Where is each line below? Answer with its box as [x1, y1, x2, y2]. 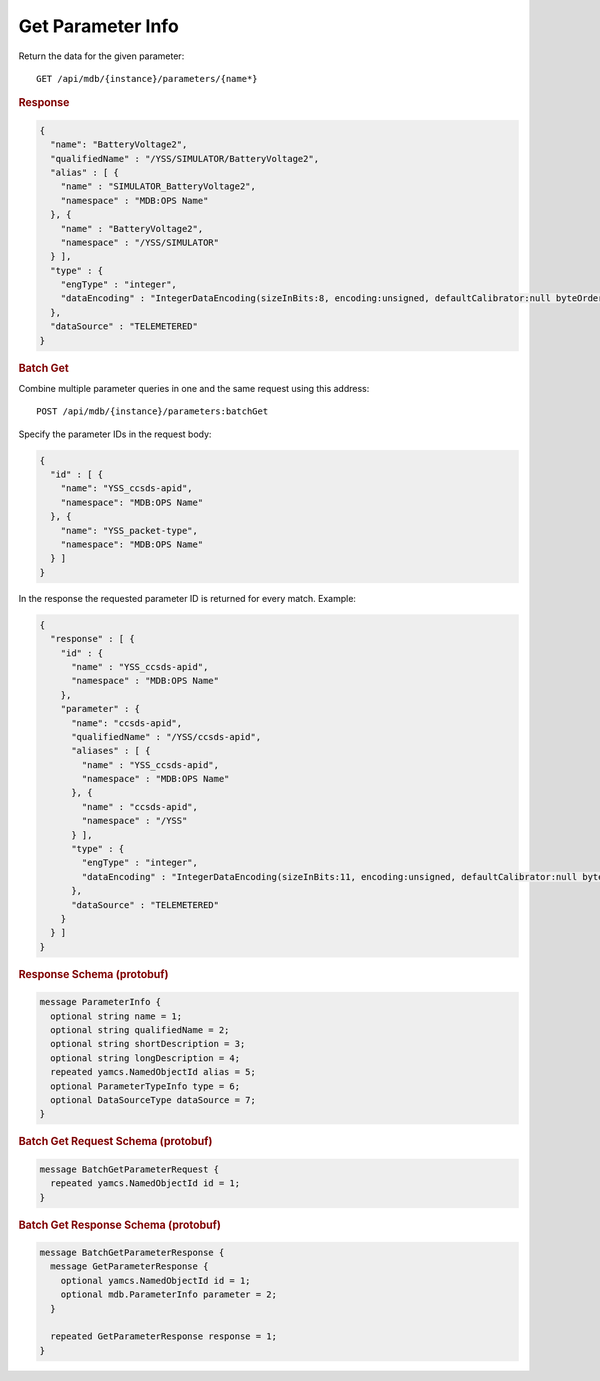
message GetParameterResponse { [50, 1261, 209, 1272]
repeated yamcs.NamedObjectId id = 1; [50, 1178, 240, 1189]
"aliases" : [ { [71, 745, 151, 757]
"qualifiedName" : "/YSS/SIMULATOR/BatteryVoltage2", [50, 153, 320, 164]
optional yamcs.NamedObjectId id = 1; [60, 1275, 251, 1286]
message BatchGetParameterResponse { [39, 1247, 225, 1259]
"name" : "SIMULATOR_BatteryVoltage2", [60, 181, 257, 192]
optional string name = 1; [50, 1010, 183, 1022]
